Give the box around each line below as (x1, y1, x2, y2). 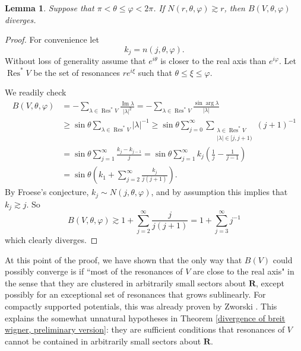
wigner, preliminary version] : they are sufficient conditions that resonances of (5, 323, 285, 336)
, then (224, 2, 245, 14)
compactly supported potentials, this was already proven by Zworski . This (5, 300, 277, 312)
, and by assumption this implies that (151, 186, 288, 198)
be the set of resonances (33, 66, 121, 78)
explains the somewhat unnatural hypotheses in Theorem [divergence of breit (5, 311, 286, 324)
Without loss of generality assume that (5, 55, 146, 67)
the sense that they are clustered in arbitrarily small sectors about (5, 276, 246, 289)
